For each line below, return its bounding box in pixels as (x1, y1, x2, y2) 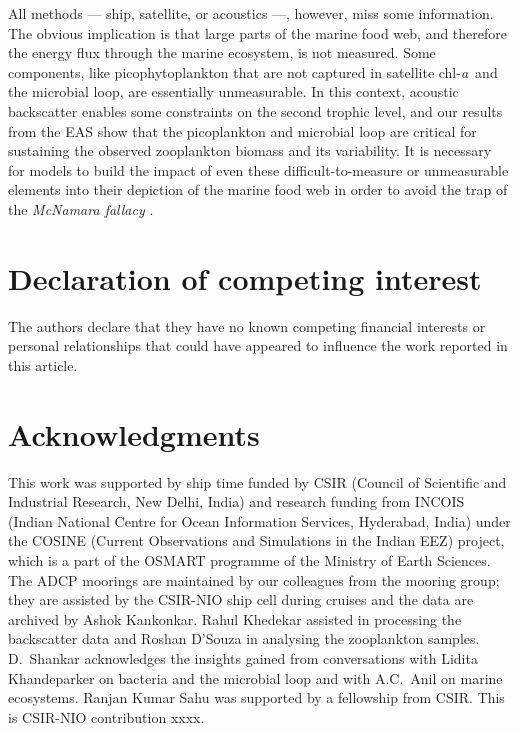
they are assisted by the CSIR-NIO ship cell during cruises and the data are (8, 589, 474, 610)
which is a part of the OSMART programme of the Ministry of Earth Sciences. (8, 549, 491, 570)
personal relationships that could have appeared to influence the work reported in (8, 335, 508, 356)
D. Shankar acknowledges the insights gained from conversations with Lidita (8, 647, 478, 668)
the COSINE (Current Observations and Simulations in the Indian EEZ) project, (8, 530, 505, 551)
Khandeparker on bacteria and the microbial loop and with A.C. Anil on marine (8, 667, 503, 688)
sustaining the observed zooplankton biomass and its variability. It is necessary (8, 140, 492, 161)
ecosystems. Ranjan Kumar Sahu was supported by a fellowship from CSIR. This (8, 687, 505, 708)
